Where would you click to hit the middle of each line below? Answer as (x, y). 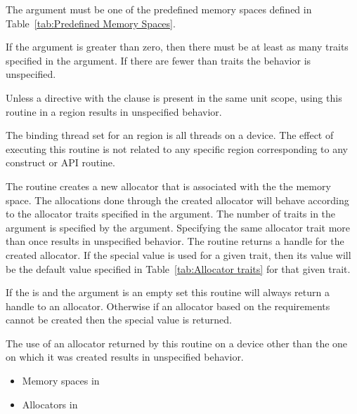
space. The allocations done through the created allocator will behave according (177, 200)
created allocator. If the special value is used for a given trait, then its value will (178, 254)
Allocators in (50, 404)
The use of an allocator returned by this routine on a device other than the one (177, 343)
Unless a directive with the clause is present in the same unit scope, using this (174, 97)
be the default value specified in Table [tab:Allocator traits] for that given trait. (178, 268)
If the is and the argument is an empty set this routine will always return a (168, 292)
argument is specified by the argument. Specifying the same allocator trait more (178, 227)
